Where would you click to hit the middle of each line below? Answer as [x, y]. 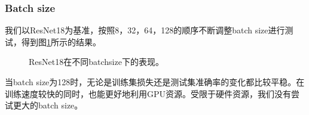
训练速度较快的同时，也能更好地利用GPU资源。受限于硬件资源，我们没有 [148, 93]
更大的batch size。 [48, 105]
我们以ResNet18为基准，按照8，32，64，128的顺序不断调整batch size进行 [145, 30]
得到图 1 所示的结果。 [61, 41]
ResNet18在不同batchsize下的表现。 [96, 62]
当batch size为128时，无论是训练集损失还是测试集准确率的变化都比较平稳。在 [155, 82]
